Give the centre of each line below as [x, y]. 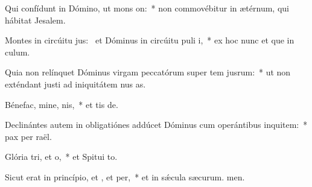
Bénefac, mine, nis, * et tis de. [62, 104]
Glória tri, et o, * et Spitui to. [61, 157]
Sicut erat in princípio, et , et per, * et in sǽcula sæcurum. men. [125, 176]
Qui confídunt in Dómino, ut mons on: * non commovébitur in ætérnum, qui [147, 8]
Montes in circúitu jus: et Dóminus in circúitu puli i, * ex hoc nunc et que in [150, 40]
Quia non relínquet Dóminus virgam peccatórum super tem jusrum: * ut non [148, 72]
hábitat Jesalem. [35, 20]
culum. [18, 52]
